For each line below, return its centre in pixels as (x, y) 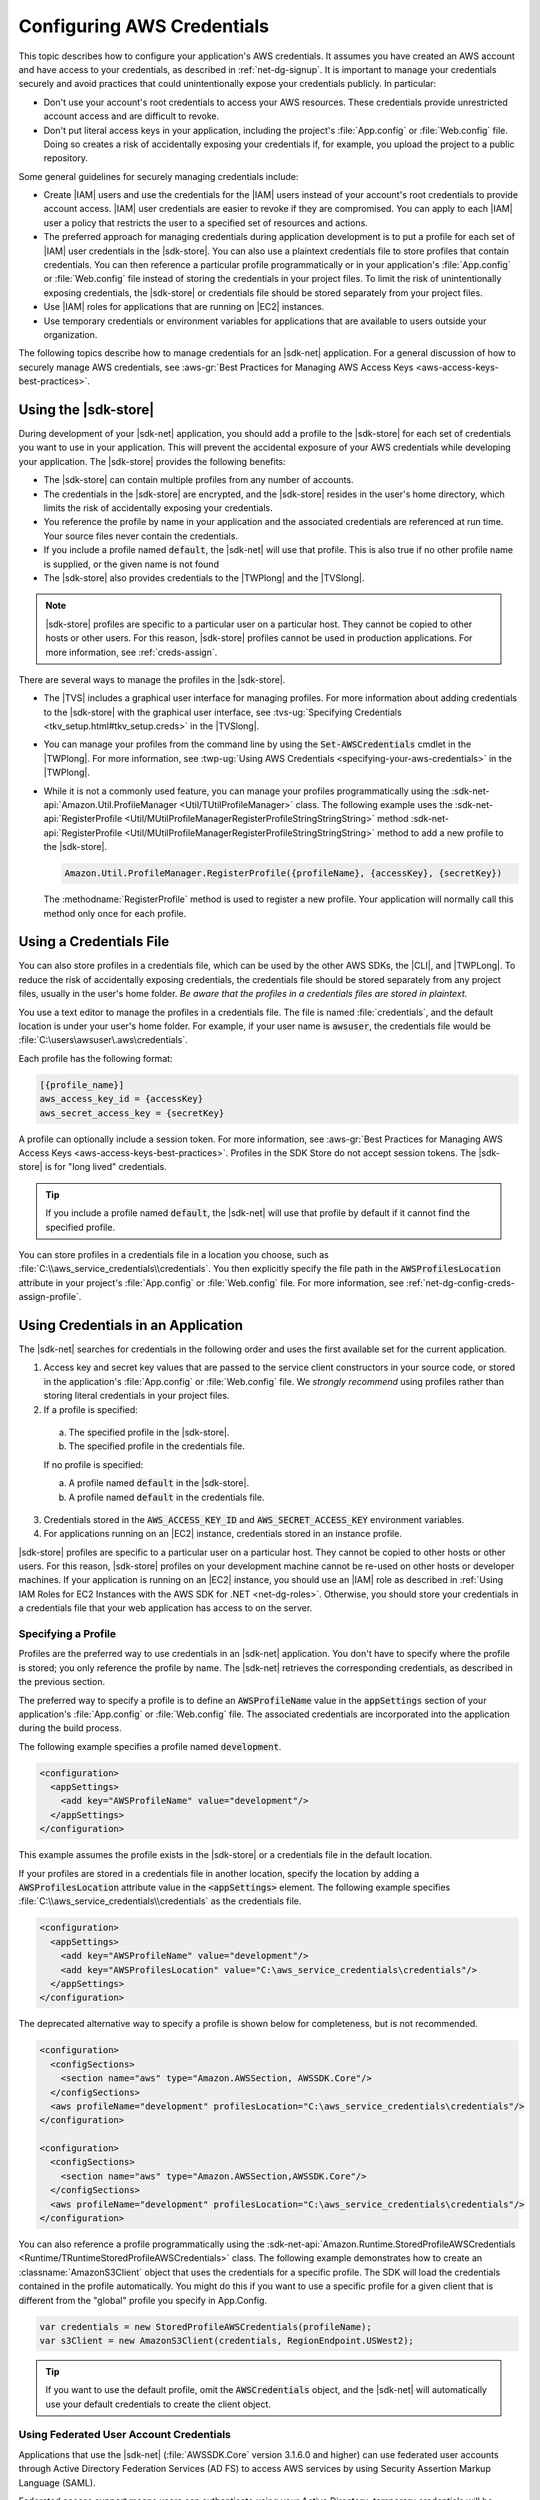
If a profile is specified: (91, 1409)
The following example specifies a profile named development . (150, 1746)
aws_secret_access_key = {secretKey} (132, 1113)
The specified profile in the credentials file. (156, 1446)
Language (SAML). (57, 2482)
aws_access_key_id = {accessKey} (121, 1099)
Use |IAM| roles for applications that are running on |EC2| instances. (184, 307)
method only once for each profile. (115, 913)
